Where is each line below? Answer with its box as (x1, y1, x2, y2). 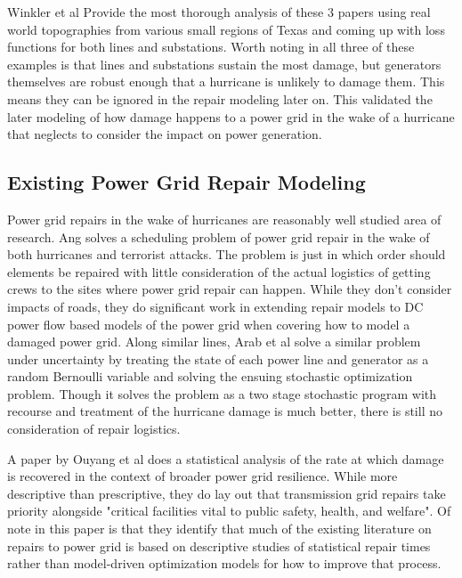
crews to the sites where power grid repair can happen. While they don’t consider (7, 280, 452, 298)
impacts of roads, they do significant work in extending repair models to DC (7, 297, 424, 315)
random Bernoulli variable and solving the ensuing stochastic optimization (7, 367, 413, 386)
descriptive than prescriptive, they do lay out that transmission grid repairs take (7, 484, 446, 502)
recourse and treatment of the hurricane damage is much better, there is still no (7, 402, 442, 420)
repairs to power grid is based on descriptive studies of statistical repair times (7, 536, 431, 555)
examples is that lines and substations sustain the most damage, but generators (7, 54, 442, 73)
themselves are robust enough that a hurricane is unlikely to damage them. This (7, 72, 445, 91)
